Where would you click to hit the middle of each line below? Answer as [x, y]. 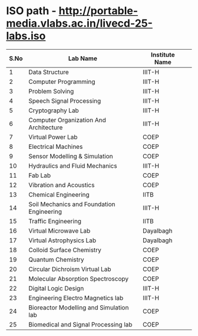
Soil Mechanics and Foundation [72, 204]
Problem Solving [51, 91]
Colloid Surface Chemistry [65, 250]
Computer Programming [62, 81]
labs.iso [26, 36]
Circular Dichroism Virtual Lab [70, 269]
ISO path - [32, 11]
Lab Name [82, 58]
